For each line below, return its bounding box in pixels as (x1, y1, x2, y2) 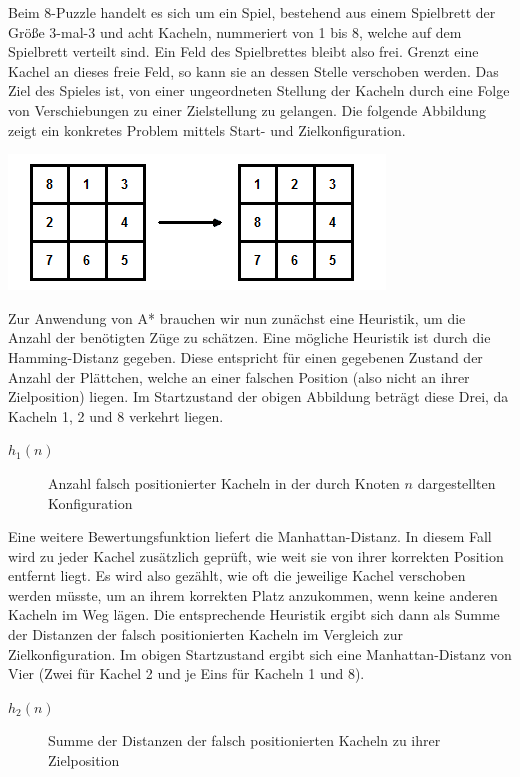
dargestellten (417, 472, 496, 493)
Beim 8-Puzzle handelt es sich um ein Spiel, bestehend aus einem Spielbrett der (8, 2, 496, 22)
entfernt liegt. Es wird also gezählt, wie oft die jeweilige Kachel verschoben (8, 565, 466, 586)
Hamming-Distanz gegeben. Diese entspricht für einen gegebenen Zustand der (8, 346, 483, 367)
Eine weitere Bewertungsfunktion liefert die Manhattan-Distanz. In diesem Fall (8, 526, 492, 547)
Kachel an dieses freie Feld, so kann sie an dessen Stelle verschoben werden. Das (8, 60, 499, 81)
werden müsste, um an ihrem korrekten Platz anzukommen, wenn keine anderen (8, 584, 498, 605)
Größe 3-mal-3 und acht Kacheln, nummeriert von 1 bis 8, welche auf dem (8, 21, 462, 42)
